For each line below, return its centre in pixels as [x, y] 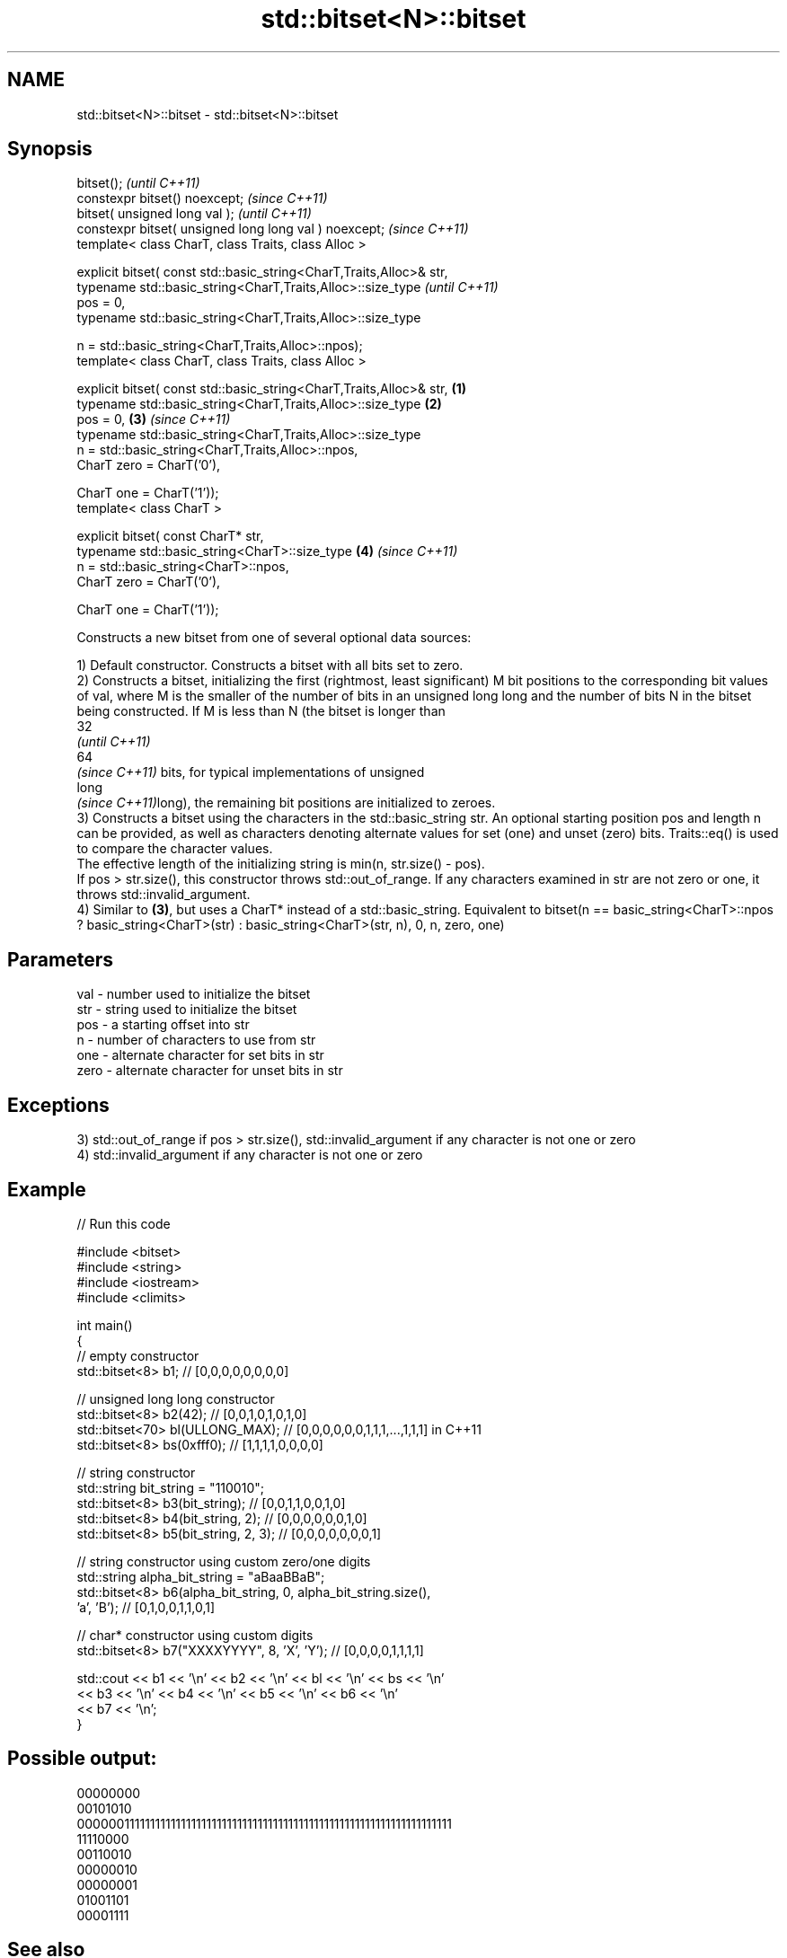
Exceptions [58, 1105]
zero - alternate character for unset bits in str [210, 1071]
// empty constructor [138, 1355]
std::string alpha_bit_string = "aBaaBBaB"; [201, 1576]
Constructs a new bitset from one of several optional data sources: [274, 638]
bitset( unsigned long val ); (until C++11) [194, 214]
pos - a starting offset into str [163, 1025]
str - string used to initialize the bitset [187, 1010]
